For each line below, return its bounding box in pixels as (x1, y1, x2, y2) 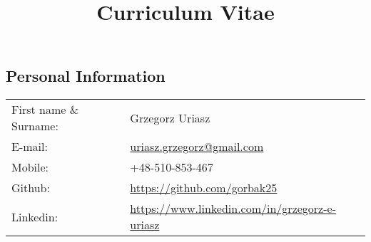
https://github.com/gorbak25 (130, 179, 278, 196)
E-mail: (11, 138, 48, 155)
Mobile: (11, 159, 49, 176)
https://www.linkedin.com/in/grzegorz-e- (130, 200, 336, 217)
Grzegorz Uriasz (130, 109, 210, 126)
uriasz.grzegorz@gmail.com (130, 138, 264, 155)
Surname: (11, 117, 59, 135)
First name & (11, 101, 79, 118)
